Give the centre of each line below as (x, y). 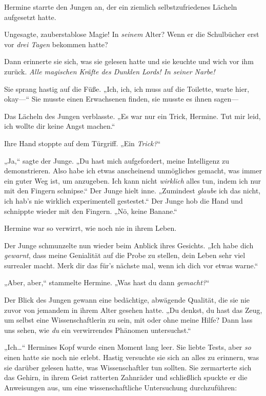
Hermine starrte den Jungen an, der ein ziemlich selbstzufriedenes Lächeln (121, 7)
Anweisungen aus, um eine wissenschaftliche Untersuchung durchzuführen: (121, 387)
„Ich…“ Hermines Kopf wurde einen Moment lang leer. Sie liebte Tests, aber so (128, 347)
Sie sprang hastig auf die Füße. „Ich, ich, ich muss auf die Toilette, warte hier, (127, 88)
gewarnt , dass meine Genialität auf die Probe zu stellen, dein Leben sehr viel (125, 255)
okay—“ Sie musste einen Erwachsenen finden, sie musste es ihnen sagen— (121, 99)
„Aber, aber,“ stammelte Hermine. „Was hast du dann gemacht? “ (107, 282)
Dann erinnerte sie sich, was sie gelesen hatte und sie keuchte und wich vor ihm (129, 61)
